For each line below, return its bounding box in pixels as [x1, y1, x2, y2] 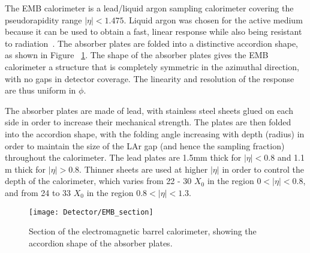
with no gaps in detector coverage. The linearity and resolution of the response [5, 72, 294, 85]
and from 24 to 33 [5, 186, 71, 198]
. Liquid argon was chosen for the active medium [124, 13, 303, 26]
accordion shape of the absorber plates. [29, 236, 173, 249]
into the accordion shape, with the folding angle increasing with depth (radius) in [5, 127, 305, 140]
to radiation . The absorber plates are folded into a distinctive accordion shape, [5, 37, 298, 49]
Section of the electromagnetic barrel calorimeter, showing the [29, 225, 257, 237]
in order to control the [222, 162, 305, 175]
